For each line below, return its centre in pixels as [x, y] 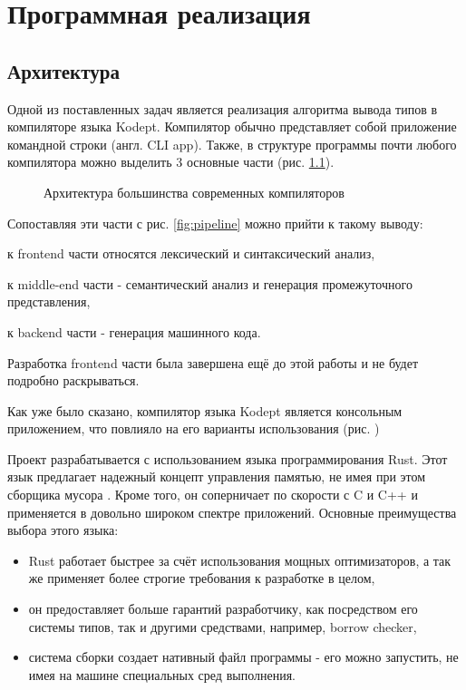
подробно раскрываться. [73, 380]
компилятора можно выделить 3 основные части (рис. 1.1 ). [171, 162]
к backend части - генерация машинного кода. [134, 331]
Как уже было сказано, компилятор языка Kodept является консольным [205, 410]
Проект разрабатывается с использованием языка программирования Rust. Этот [228, 458]
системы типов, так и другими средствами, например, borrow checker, [223, 626]
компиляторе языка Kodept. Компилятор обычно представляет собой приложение [232, 126]
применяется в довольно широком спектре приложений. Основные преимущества [232, 512]
